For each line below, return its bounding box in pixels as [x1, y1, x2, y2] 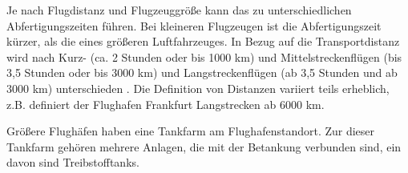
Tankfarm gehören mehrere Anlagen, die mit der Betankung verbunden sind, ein [6, 138, 402, 155]
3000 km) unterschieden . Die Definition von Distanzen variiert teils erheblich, [6, 79, 390, 96]
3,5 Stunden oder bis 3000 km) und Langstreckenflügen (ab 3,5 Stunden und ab [6, 64, 398, 81]
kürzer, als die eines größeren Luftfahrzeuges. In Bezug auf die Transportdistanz [6, 33, 400, 50]
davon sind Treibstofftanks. [6, 154, 139, 171]
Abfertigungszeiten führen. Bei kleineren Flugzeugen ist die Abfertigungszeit [6, 17, 382, 34]
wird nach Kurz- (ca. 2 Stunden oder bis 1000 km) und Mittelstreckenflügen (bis [6, 48, 402, 65]
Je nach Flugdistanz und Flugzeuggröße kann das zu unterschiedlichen [6, 2, 352, 18]
